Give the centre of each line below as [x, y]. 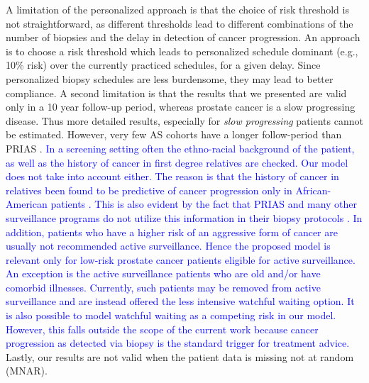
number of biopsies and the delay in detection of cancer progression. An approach [183, 37]
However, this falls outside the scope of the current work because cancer [162, 329]
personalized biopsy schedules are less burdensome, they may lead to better [170, 78]
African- [313, 190]
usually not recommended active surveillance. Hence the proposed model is [168, 246]
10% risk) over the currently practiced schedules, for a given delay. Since [163, 65]
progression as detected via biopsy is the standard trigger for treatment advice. [178, 343]
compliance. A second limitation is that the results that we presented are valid [176, 93]
